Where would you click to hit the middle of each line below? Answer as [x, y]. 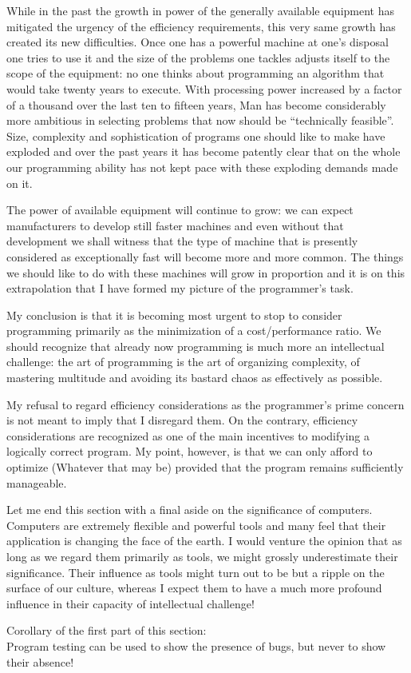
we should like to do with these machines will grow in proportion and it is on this [206, 272]
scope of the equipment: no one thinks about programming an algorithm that [196, 73]
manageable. [37, 482]
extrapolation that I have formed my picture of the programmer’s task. [180, 288]
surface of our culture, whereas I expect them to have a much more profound [194, 588]
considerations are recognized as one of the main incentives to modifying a [188, 435]
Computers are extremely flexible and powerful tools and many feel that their [196, 525]
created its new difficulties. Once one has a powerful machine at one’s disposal [198, 42]
